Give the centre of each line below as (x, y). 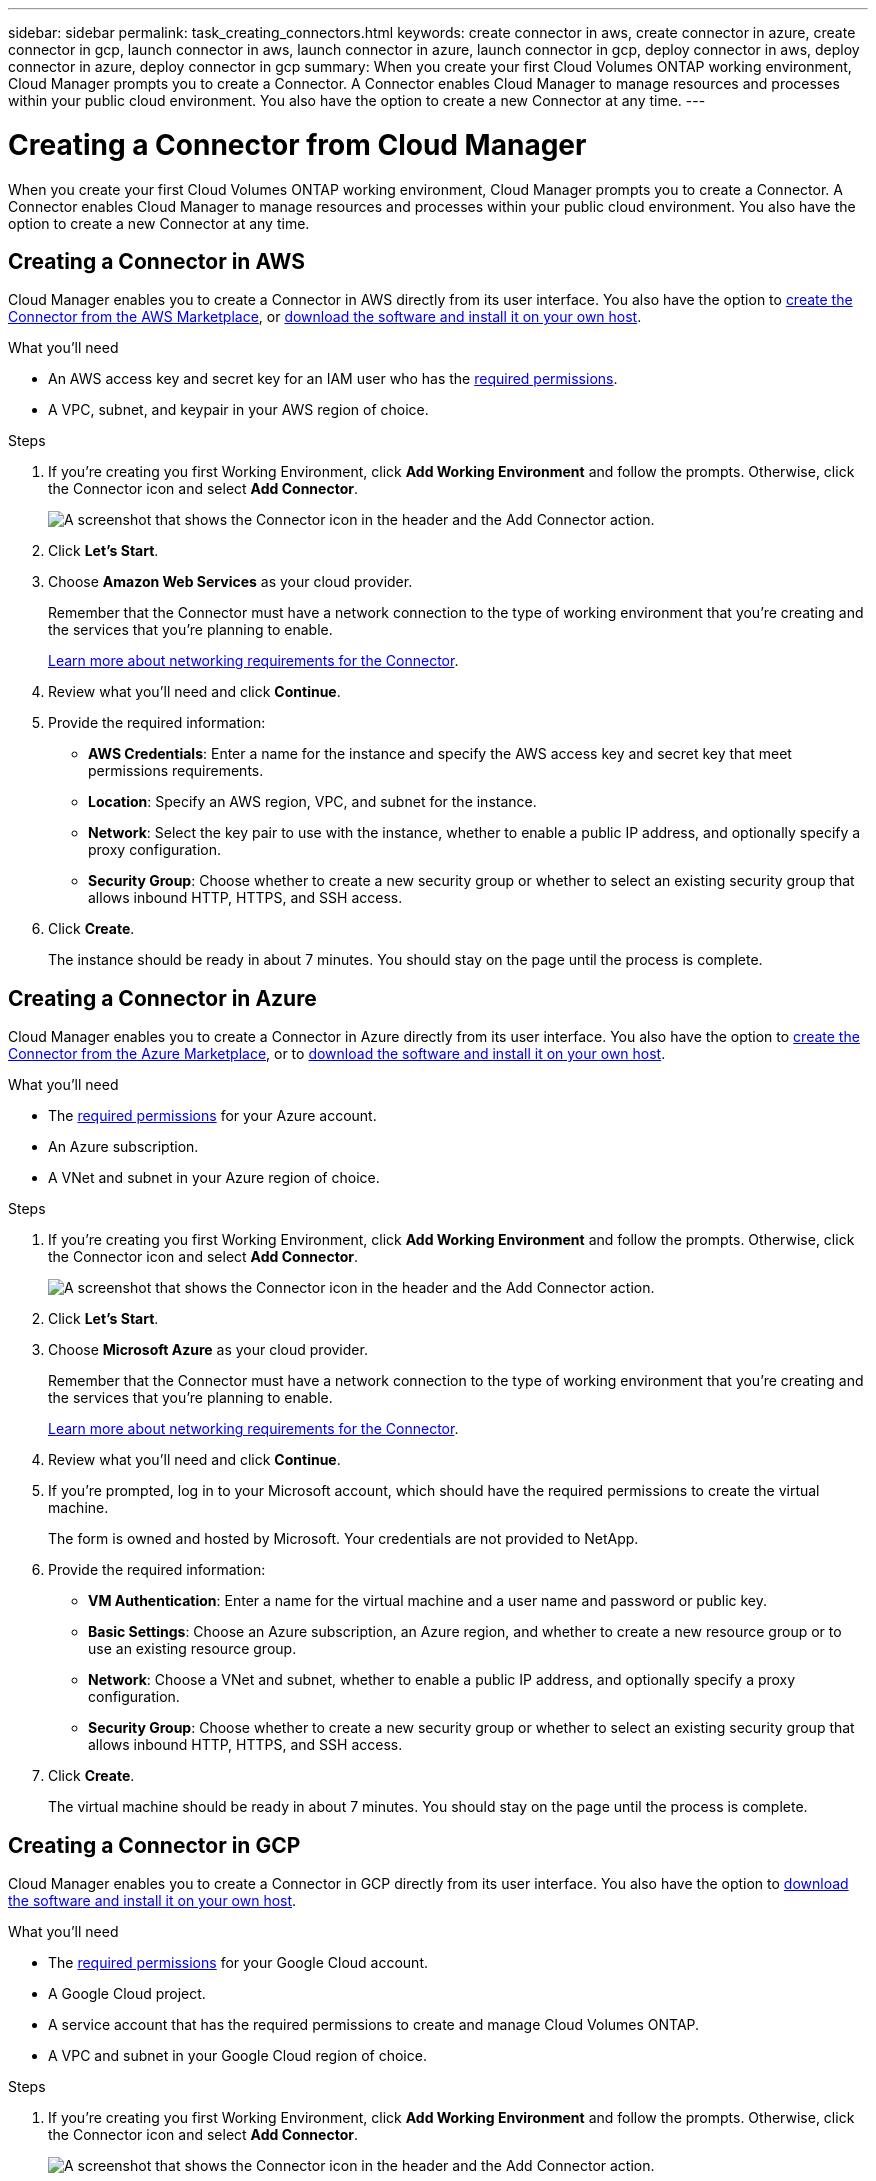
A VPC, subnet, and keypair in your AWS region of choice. (238, 410)
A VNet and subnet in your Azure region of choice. (214, 1178)
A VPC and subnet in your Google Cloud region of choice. (237, 2056)
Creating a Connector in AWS (156, 261)
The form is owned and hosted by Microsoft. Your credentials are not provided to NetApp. (343, 1539)
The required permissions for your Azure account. (212, 1116)
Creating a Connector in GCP (154, 1845)
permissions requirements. (176, 771)
